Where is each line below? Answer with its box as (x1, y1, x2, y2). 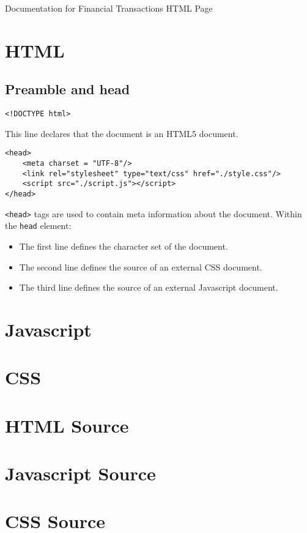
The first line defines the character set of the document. (19, 240, 228, 253)
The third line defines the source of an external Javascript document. (19, 281, 278, 294)
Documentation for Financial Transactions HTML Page (5, 2, 213, 14)
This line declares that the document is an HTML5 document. (5, 127, 239, 140)
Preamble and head (5, 80, 130, 99)
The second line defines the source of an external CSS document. (19, 260, 262, 273)
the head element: (5, 219, 72, 232)
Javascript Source (5, 461, 156, 486)
